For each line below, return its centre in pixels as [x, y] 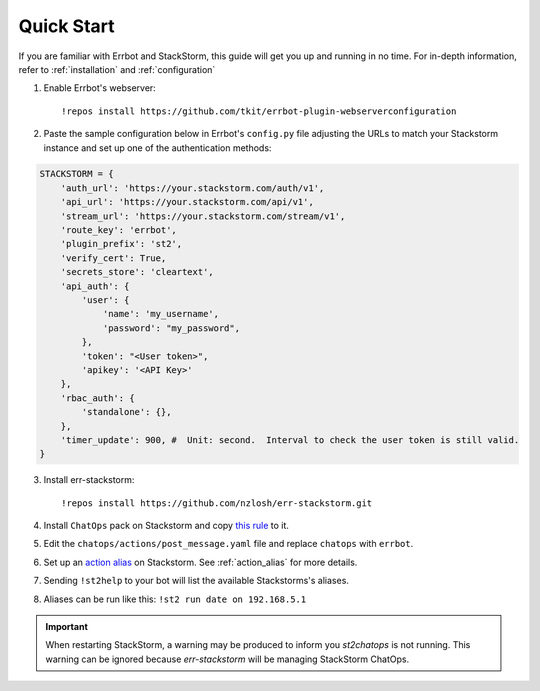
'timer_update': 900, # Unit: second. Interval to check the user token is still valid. [290, 439]
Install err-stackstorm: [89, 480]
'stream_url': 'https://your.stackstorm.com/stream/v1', [203, 216]
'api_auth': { [95, 286]
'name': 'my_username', [161, 314]
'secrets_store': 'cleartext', [137, 272]
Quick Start [66, 26]
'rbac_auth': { [97, 398]
